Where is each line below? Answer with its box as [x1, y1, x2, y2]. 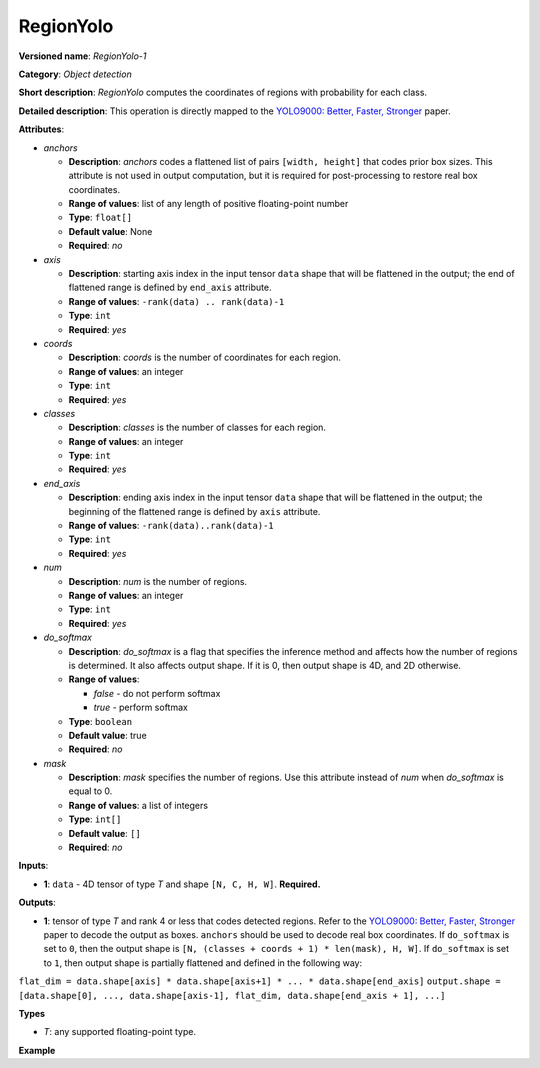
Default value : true [68, 729, 147, 741]
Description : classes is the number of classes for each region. [68, 421, 327, 434]
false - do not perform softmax [93, 687, 221, 699]
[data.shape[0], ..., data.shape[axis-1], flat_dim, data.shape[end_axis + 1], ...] [18, 990, 446, 1001]
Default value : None [68, 225, 153, 237]
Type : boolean [68, 715, 133, 727]
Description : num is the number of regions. [68, 575, 248, 587]
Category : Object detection [18, 68, 132, 80]
